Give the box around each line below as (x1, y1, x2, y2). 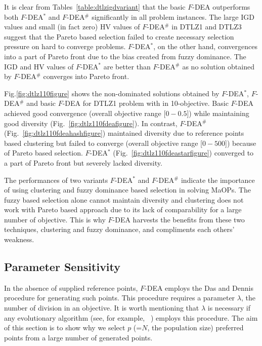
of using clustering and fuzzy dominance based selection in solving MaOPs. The (4, 184, 251, 195)
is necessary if (207, 302, 251, 313)
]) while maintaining (187, 107, 249, 118)
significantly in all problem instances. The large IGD (92, 11, 254, 22)
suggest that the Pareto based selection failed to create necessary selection (4, 31, 234, 42)
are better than (103, 61, 151, 71)
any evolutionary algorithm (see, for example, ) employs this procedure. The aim (4, 312, 258, 323)
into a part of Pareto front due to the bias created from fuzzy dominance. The (4, 51, 246, 61)
